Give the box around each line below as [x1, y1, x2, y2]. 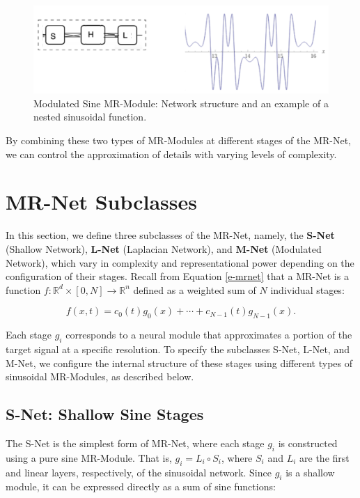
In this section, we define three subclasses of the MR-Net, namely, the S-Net [6, 228, 335, 242]
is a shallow [285, 465, 335, 479]
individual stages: [270, 282, 345, 297]
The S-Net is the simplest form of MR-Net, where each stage [6, 435, 265, 450]
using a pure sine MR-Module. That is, [6, 450, 172, 465]
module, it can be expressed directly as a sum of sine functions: [6, 479, 276, 494]
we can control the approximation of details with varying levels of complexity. [6, 146, 337, 161]
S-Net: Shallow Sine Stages [6, 403, 204, 425]
